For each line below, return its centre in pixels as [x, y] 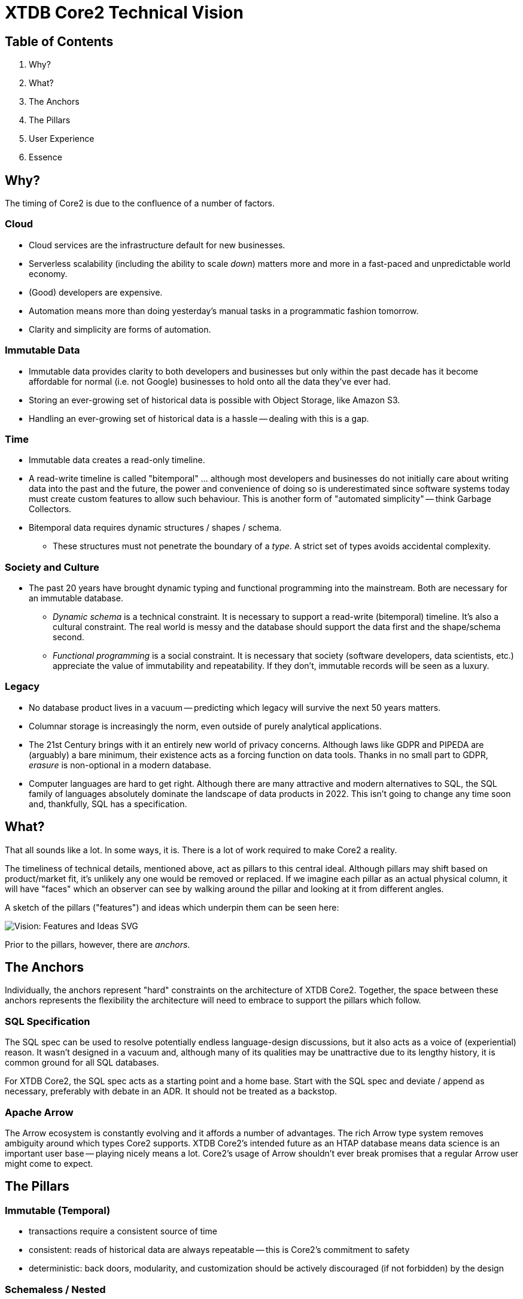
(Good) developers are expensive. [96, 292]
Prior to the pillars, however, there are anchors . [98, 944]
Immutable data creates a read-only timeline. [117, 460]
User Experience [62, 139]
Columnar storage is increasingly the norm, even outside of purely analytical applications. [205, 726]
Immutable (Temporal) [58, 1210]
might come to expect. [49, 1163]
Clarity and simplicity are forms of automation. [120, 329]
